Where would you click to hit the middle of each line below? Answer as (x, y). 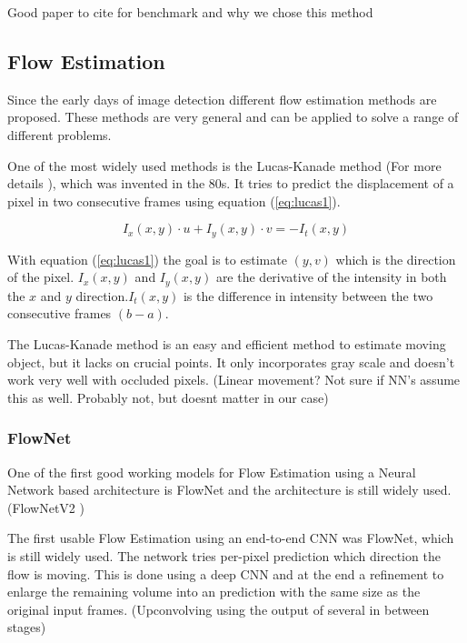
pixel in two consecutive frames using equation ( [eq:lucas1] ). (174, 201)
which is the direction (396, 259)
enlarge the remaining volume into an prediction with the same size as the (214, 592)
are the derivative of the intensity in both (331, 277)
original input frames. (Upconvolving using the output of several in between (219, 609)
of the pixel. (41, 277)
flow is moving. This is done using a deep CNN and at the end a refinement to (226, 573)
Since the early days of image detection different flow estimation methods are (222, 99)
